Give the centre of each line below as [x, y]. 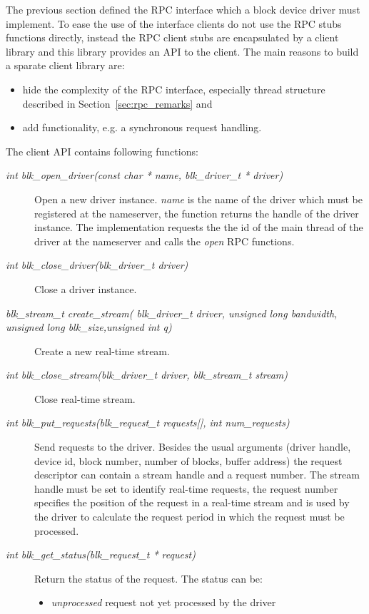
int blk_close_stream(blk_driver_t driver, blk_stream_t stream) [147, 375]
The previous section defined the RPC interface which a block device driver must [183, 9]
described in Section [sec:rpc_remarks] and [117, 103]
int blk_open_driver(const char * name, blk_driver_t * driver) [145, 175]
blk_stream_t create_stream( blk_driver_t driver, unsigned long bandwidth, [172, 313]
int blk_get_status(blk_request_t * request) [101, 554]
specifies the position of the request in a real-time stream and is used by [192, 502]
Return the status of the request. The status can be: [148, 578]
